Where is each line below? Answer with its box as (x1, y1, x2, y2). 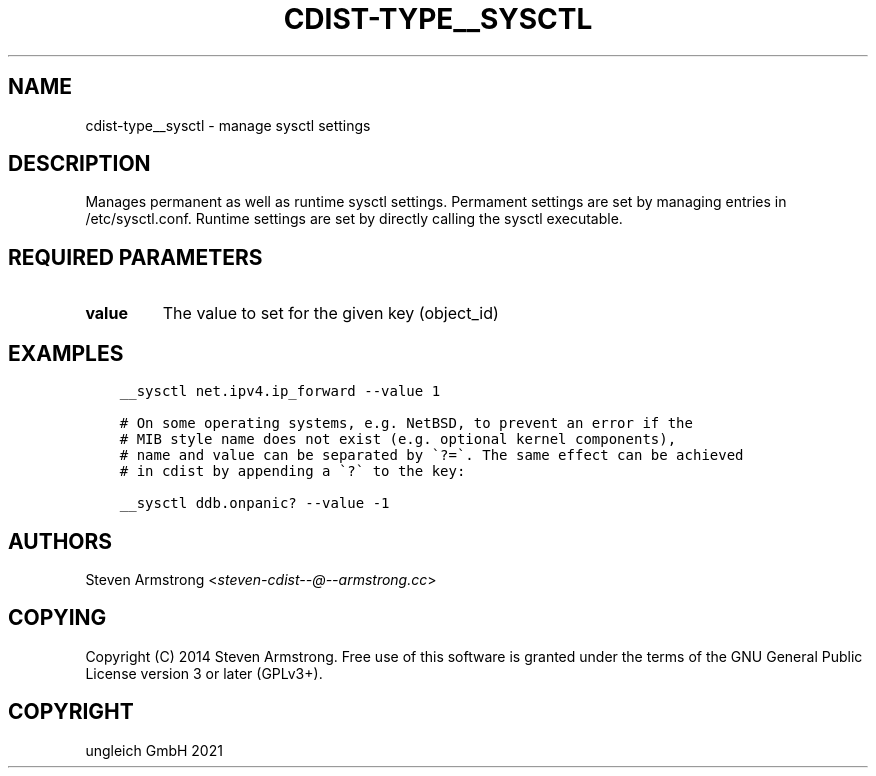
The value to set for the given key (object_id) (162, 303, 499, 324)
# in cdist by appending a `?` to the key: (119, 463, 466, 480)
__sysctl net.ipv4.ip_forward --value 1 (119, 383, 441, 400)
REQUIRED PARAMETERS (8, 244, 263, 270)
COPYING (8, 605, 107, 631)
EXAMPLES (8, 340, 124, 366)
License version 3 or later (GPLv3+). (85, 664, 323, 682)
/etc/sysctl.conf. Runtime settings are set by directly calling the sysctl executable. (85, 210, 623, 228)
